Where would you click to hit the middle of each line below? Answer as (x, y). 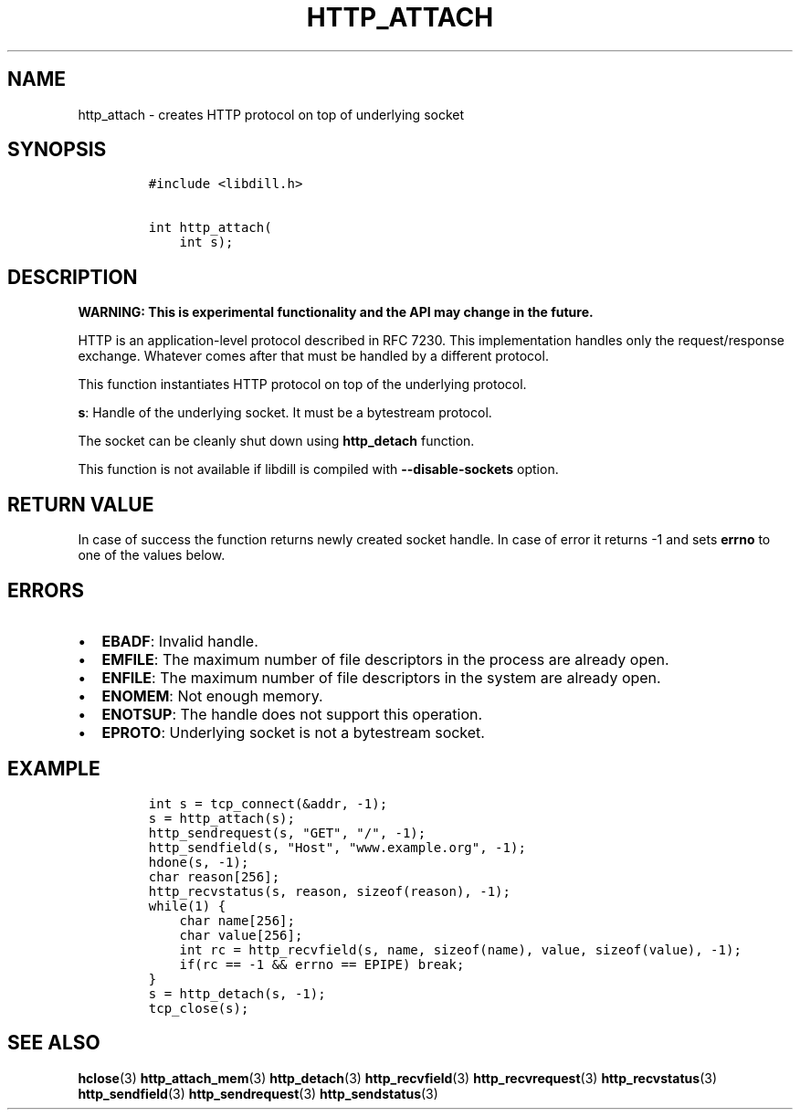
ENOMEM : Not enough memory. (212, 695)
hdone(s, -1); (199, 862)
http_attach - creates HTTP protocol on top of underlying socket (271, 114)
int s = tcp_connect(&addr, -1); (268, 803)
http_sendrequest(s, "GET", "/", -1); (287, 832)
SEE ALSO (54, 1043)
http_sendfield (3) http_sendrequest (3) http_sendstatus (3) (258, 1093)
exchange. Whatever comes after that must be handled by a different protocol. (313, 356)
